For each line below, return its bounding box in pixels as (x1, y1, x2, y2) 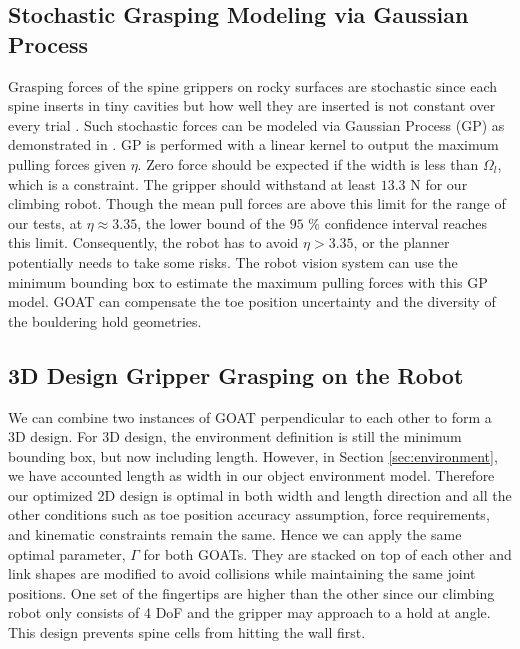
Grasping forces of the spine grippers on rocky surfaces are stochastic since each (8, 75, 498, 96)
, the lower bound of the (137, 212, 286, 233)
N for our (410, 173, 468, 194)
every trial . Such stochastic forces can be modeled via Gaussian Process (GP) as (8, 114, 505, 135)
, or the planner (353, 232, 450, 253)
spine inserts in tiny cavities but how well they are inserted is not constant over (8, 95, 496, 116)
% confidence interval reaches (308, 212, 487, 233)
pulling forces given (8, 153, 126, 174)
